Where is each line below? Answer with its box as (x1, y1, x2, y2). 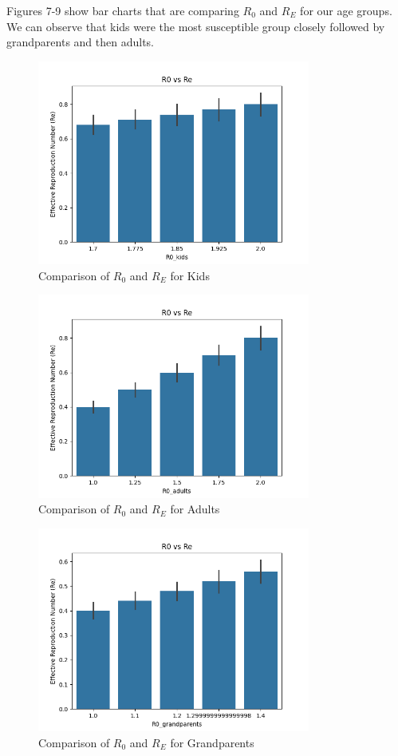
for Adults (170, 501, 220, 517)
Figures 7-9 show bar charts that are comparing (6, 2, 239, 18)
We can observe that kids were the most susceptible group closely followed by (6, 18, 385, 34)
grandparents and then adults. (6, 34, 154, 50)
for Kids (170, 267, 210, 283)
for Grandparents (170, 734, 254, 750)
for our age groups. (300, 2, 392, 18)
